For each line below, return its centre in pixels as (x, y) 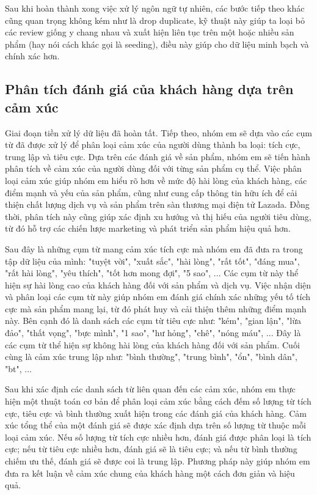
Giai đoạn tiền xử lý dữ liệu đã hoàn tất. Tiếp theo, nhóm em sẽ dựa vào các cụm (158, 132)
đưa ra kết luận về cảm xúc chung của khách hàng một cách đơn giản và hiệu (150, 473)
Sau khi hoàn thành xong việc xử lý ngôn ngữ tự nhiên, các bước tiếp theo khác (155, 8)
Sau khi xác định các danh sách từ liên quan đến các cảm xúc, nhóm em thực (150, 389)
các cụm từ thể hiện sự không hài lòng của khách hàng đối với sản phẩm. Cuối (152, 344)
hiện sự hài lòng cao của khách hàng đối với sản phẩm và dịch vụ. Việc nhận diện (158, 284)
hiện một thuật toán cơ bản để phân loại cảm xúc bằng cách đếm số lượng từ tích (158, 401)
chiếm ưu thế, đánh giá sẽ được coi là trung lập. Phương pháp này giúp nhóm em (158, 461)
